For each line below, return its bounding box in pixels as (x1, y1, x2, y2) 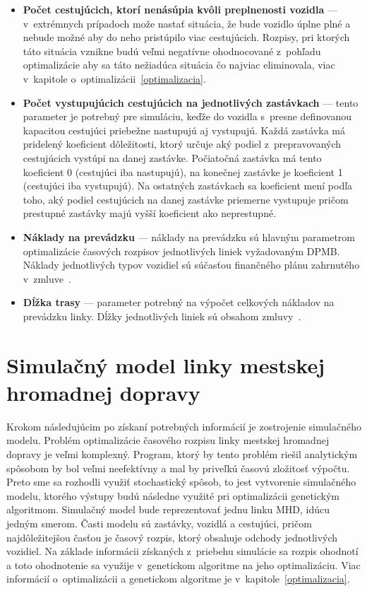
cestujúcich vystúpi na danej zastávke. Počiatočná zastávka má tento (23, 150, 322, 165)
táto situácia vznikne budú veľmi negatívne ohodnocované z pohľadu (23, 43, 321, 58)
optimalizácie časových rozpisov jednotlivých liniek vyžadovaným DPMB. (23, 243, 340, 258)
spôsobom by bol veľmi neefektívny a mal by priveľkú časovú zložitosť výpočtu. (6, 460, 350, 475)
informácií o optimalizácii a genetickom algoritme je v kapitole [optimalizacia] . (6, 571, 350, 586)
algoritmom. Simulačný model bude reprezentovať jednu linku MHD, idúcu (6, 502, 330, 517)
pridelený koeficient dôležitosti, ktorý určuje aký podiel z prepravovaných (23, 136, 342, 151)
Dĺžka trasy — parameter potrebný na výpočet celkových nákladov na (23, 295, 335, 310)
